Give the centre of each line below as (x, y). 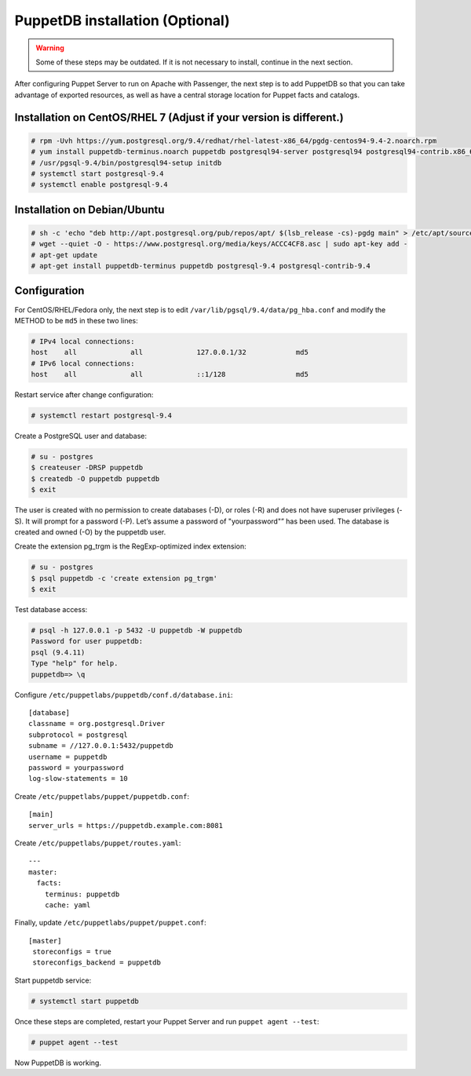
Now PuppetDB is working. (58, 1063)
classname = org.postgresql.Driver (97, 724)
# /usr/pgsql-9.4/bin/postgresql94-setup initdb (126, 162)
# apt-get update (64, 255)
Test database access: (51, 610)
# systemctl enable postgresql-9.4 (99, 185)
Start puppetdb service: (53, 980)
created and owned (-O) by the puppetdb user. (90, 532)
